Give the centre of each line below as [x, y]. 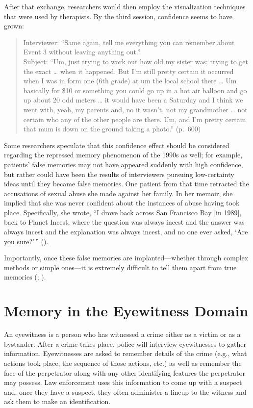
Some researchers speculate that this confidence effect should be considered [117, 145]
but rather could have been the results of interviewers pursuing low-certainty [119, 174]
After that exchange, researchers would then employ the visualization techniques [125, 6]
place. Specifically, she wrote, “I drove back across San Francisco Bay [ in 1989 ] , [123, 212]
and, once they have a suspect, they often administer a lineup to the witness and [125, 392]
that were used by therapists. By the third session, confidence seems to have [118, 16]
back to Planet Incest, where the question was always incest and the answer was [124, 222]
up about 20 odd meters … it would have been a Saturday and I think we [133, 100]
